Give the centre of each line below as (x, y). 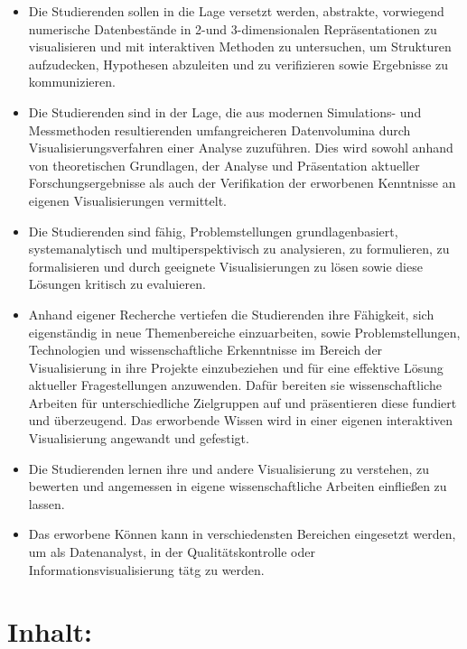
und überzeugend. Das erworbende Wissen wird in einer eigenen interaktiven (241, 420)
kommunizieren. (72, 82)
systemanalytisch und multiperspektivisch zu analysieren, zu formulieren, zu (239, 249)
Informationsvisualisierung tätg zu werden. (146, 569)
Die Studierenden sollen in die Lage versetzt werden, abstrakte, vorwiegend (236, 11)
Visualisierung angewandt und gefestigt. (139, 438)
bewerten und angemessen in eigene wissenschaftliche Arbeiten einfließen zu (238, 486)
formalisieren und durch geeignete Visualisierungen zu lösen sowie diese (225, 266)
